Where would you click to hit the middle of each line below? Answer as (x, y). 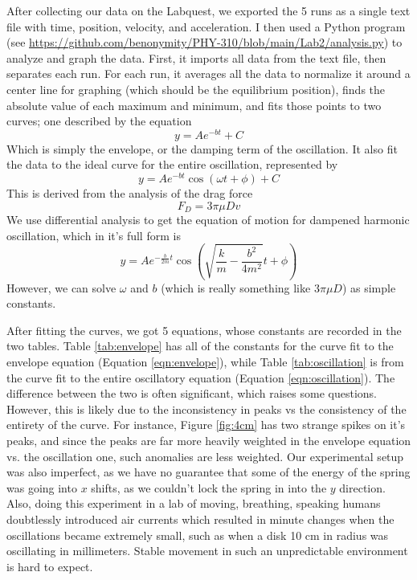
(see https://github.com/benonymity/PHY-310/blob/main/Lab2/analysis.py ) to (204, 42)
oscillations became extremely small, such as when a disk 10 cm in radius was (198, 535)
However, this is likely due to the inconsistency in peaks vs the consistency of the (206, 408)
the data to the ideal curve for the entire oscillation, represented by (172, 164)
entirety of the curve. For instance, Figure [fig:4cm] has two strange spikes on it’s (206, 425)
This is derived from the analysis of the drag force (130, 193)
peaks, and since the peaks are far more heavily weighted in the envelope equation (209, 440)
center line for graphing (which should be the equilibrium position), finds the (196, 89)
